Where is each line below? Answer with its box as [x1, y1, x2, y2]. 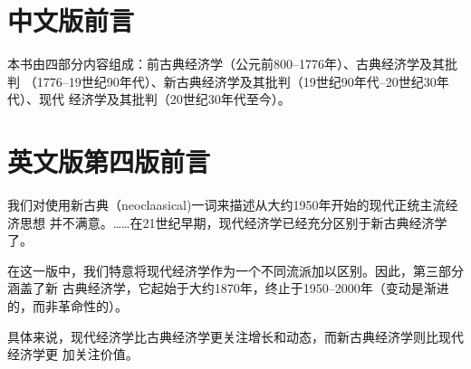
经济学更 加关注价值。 [7, 345, 139, 364]
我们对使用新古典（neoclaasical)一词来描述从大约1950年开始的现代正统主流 [7, 195, 446, 214]
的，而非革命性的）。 [7, 297, 128, 315]
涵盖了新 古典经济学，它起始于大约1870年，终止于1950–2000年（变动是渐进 [7, 279, 449, 298]
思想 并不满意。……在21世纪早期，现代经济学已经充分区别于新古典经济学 [19, 213, 447, 232]
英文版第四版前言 [7, 143, 211, 180]
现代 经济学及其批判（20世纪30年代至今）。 [38, 90, 291, 109]
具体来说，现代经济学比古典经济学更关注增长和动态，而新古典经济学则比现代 [7, 326, 464, 345]
